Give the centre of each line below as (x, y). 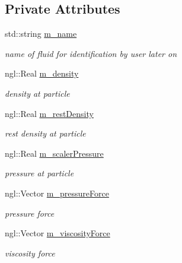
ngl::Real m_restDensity (49, 113)
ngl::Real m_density (42, 73)
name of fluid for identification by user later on (91, 53)
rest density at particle (45, 133)
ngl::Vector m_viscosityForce (58, 233)
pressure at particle (39, 173)
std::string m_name (41, 34)
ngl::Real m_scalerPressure (54, 153)
